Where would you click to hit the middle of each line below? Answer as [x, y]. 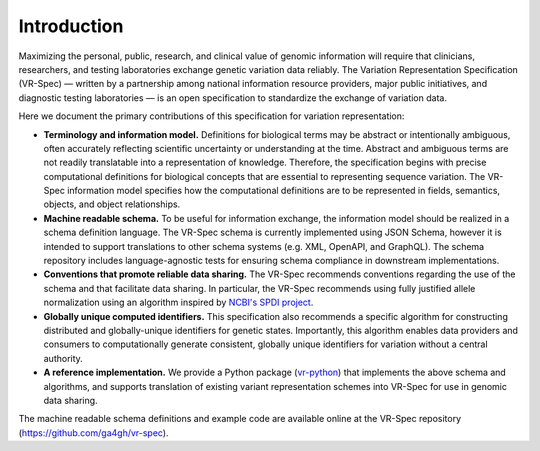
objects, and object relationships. [112, 204]
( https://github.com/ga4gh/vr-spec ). [93, 432]
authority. [63, 358]
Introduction [71, 26]
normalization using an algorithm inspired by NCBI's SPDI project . [178, 302]
